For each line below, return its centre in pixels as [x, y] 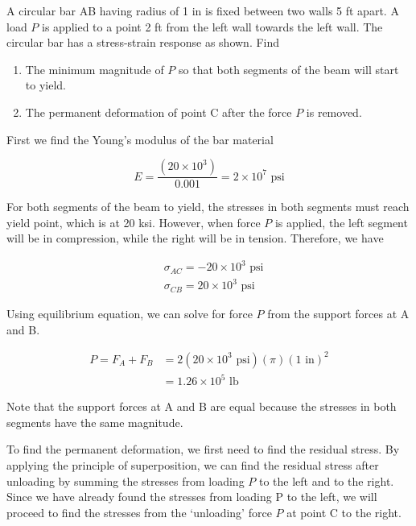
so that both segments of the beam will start [289, 69]
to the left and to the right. [326, 480]
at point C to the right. [344, 512]
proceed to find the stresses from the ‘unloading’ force [139, 512]
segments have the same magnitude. [95, 422]
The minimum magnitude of [95, 69]
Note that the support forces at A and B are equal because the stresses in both [202, 406]
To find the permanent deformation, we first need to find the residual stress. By [203, 449]
